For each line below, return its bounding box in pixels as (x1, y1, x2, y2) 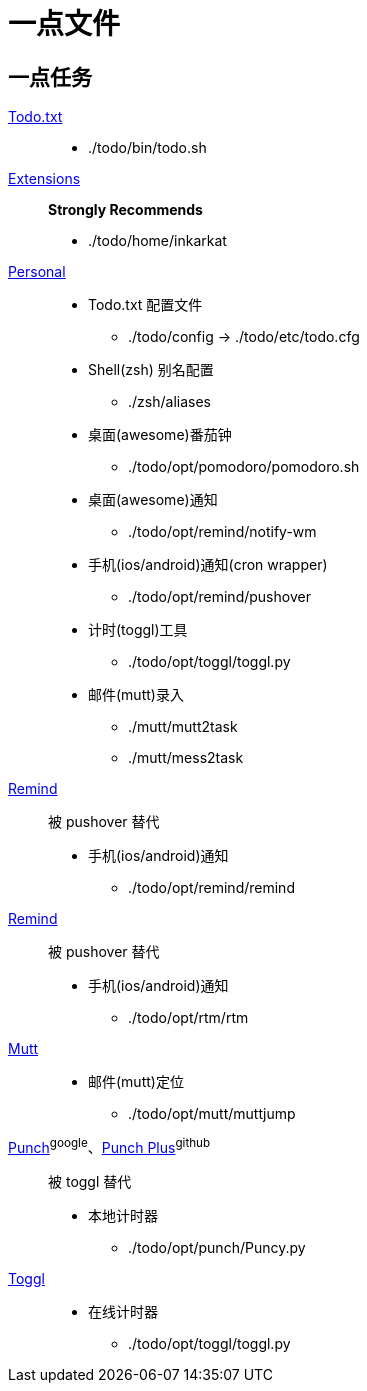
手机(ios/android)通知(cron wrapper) (88, 556, 328, 574)
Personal (8, 263, 66, 281)
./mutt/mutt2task (128, 718, 238, 736)
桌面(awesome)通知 (88, 491, 218, 509)
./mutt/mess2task (128, 749, 244, 767)
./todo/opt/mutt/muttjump (128, 1105, 296, 1123)
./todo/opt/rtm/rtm (128, 1009, 249, 1027)
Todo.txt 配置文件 (88, 296, 203, 314)
